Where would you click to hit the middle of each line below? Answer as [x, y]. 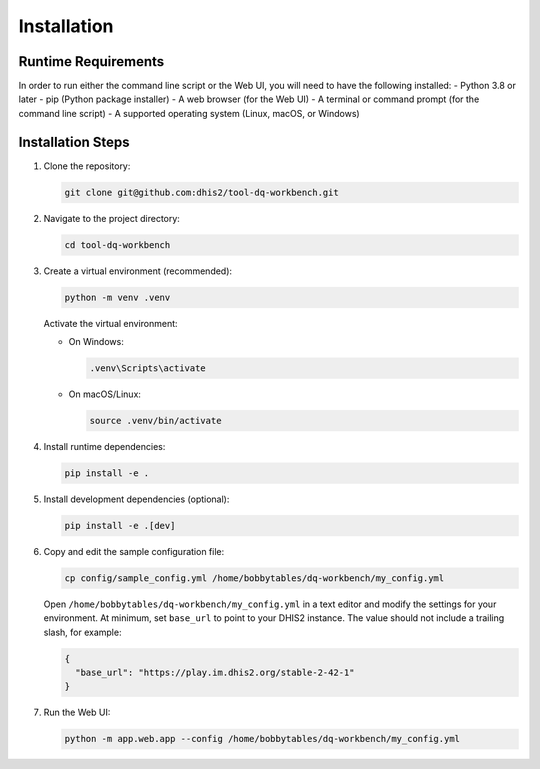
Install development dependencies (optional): [136, 499]
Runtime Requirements [91, 61]
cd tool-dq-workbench [117, 244]
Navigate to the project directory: [111, 218]
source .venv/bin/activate [155, 420]
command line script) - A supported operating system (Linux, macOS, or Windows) [189, 113]
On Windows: [96, 342]
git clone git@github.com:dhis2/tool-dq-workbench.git [201, 192]
